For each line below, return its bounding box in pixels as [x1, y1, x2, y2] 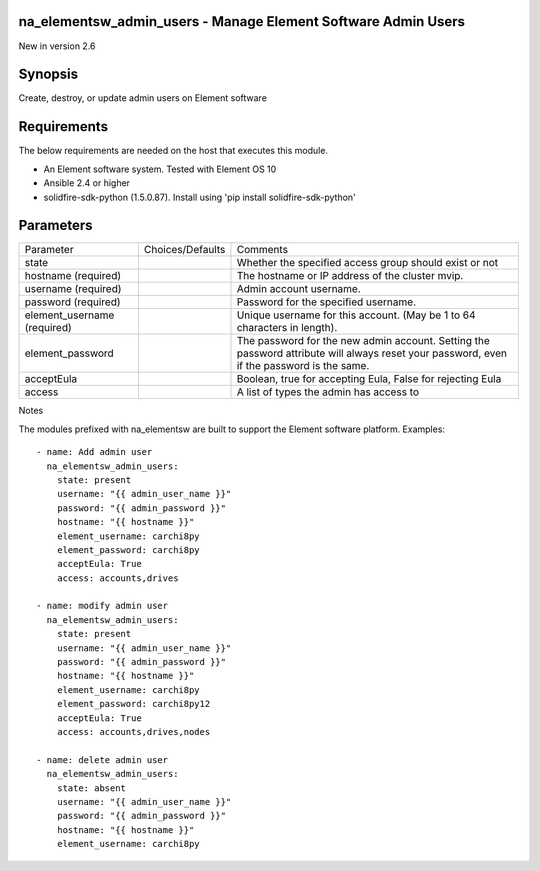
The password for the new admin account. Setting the [236, 334, 490, 348]
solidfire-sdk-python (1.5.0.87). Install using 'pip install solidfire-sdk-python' [43, 191, 357, 203]
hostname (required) [24, 269, 122, 283]
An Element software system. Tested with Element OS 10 [43, 163, 277, 175]
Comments [236, 243, 289, 257]
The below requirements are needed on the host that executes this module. [18, 145, 329, 157]
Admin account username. [236, 282, 362, 296]
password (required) [24, 295, 121, 309]
